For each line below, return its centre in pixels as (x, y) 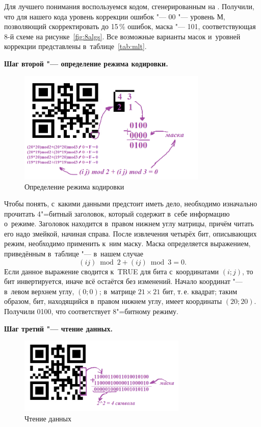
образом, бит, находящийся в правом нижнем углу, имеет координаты (113, 301)
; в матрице (118, 291)
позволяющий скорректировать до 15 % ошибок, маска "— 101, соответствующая (130, 26)
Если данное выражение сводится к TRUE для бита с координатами (112, 271)
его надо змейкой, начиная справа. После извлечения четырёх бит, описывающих (130, 233)
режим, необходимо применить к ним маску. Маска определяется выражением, (127, 243)
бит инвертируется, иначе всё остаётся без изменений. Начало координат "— (123, 281)
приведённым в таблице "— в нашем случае (74, 254)
